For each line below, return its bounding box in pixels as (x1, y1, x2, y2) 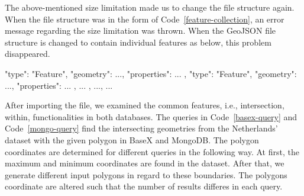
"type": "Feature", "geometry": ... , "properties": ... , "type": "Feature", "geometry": (5, 67, 297, 79)
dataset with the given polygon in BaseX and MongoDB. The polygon (5, 133, 259, 146)
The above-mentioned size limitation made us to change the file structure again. (5, 1, 295, 13)
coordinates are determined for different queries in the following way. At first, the (5, 145, 299, 158)
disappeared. (5, 47, 50, 60)
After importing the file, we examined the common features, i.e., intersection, (5, 99, 284, 111)
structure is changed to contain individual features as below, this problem (5, 36, 271, 48)
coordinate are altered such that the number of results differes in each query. (5, 180, 283, 192)
